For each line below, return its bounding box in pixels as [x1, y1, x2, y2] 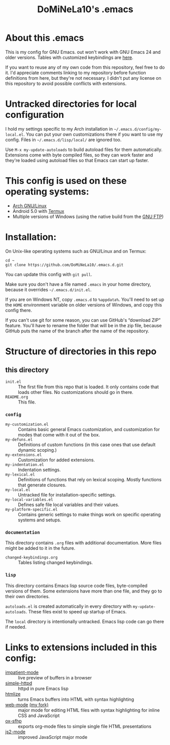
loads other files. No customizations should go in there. [18, 389, 133, 395]
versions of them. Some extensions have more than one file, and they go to [5, 588, 162, 594]
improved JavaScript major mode [18, 734, 88, 740]
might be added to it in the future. [5, 545, 76, 551]
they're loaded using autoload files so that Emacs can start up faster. [5, 157, 149, 163]
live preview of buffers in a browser [18, 674, 92, 680]
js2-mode [5, 728, 26, 735]
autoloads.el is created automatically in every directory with [5, 603, 132, 609]
